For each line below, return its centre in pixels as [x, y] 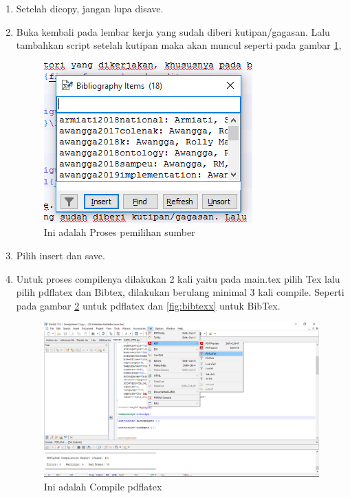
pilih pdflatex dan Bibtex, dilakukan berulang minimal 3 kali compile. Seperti [180, 292]
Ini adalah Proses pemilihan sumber [119, 232]
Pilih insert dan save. [61, 255]
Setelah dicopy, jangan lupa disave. [90, 8]
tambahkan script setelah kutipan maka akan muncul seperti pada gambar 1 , [179, 45]
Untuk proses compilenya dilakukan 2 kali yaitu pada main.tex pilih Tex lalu [178, 278]
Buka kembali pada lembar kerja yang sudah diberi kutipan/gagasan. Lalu [173, 31]
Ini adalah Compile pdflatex [103, 486]
